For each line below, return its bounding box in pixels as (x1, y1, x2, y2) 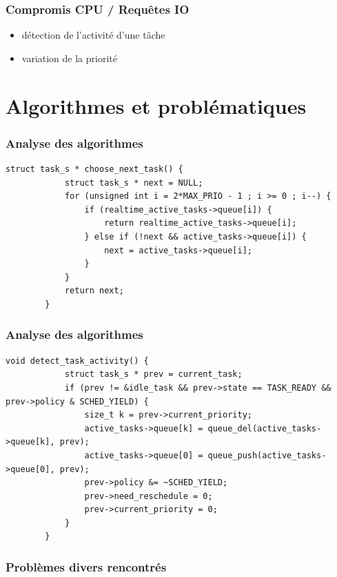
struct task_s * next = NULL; (64, 177, 203, 188)
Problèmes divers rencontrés (6, 558, 167, 575)
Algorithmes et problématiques (6, 91, 307, 119)
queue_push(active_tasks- (207, 450, 327, 460)
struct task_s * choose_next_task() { (6, 164, 183, 174)
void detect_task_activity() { (6, 355, 149, 366)
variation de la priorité (21, 50, 117, 65)
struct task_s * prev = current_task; (64, 369, 243, 380)
